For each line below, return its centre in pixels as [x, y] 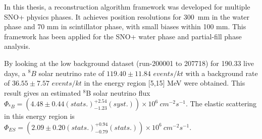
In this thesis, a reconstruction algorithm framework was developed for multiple [127, 7]
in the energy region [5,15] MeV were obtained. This [165, 83]
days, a [15, 73]
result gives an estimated [42, 92]
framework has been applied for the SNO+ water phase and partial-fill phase [123, 36]
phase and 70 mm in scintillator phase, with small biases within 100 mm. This [125, 26]
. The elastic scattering [221, 103]
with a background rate [222, 73]
